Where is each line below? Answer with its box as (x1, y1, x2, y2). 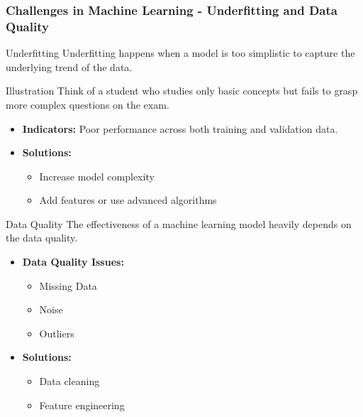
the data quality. (6, 230, 78, 245)
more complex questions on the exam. (6, 97, 169, 112)
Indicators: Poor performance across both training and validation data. (22, 121, 338, 136)
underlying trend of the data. (6, 59, 133, 74)
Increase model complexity (39, 168, 155, 183)
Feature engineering (39, 397, 125, 412)
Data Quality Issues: (22, 254, 124, 269)
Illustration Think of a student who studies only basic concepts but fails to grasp (6, 83, 358, 98)
